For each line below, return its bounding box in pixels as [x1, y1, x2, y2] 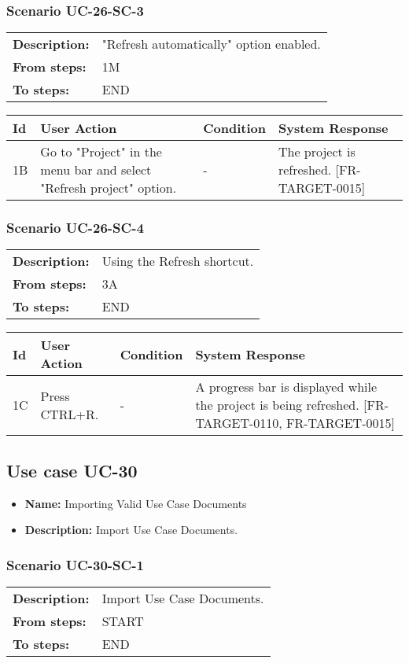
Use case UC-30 [6, 458, 138, 482]
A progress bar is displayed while [195, 378, 378, 396]
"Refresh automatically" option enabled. [101, 35, 321, 53]
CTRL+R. [40, 404, 99, 423]
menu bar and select [40, 160, 152, 179]
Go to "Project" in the [40, 142, 162, 161]
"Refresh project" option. [40, 179, 177, 197]
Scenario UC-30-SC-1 [6, 554, 144, 574]
